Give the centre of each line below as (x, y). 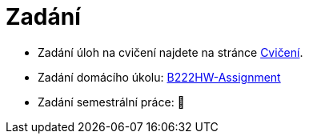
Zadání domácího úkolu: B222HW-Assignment (159, 77)
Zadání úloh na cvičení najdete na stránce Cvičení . (171, 52)
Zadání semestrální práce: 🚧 (111, 102)
